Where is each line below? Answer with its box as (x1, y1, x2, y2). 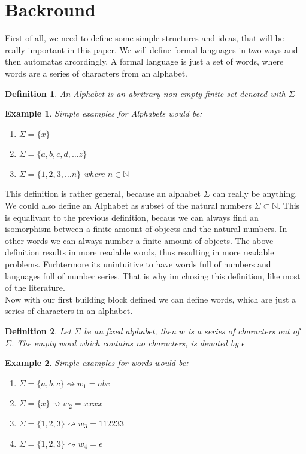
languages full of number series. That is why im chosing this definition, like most (5, 269, 301, 282)
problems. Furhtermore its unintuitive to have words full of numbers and (5, 258, 271, 270)
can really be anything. (213, 187, 298, 200)
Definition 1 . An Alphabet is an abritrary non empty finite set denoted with (5, 87, 286, 99)
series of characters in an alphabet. (5, 304, 133, 317)
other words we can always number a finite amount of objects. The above (5, 234, 274, 246)
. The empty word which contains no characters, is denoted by (11, 336, 239, 349)
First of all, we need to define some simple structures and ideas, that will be (5, 32, 284, 44)
